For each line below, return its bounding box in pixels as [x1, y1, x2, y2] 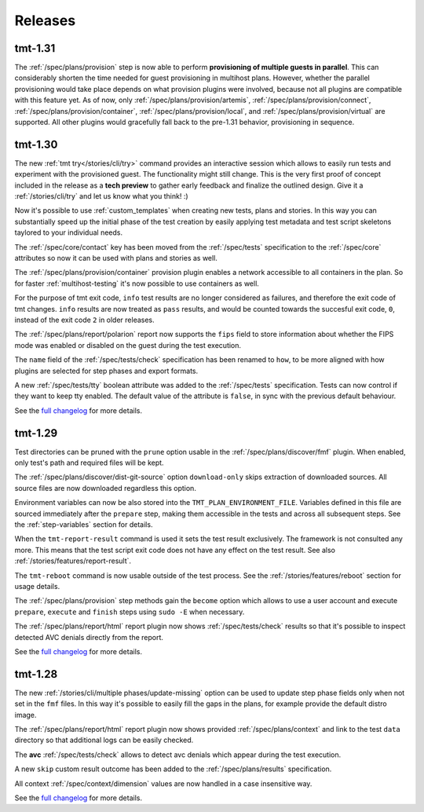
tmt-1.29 [14, 426, 58, 440]
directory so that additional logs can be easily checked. [14, 735, 194, 745]
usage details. [14, 581, 60, 591]
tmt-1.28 [14, 668, 58, 681]
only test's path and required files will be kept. [14, 458, 164, 467]
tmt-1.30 [14, 137, 58, 151]
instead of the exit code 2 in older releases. [14, 315, 155, 324]
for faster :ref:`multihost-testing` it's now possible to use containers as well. [14, 279, 259, 288]
